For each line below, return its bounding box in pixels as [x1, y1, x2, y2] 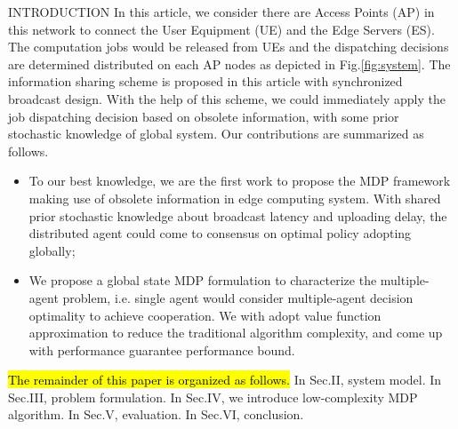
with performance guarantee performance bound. [28, 340, 295, 359]
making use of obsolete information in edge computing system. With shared [28, 188, 441, 207]
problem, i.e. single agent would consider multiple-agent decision [62, 288, 414, 306]
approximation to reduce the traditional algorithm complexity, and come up [28, 323, 443, 342]
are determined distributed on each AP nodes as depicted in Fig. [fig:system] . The [8, 54, 451, 73]
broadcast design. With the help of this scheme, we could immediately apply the [8, 89, 446, 107]
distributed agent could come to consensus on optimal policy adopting [28, 224, 412, 242]
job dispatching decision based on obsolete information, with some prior [8, 107, 399, 125]
